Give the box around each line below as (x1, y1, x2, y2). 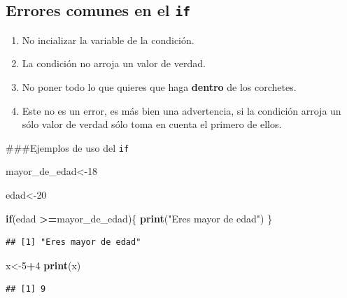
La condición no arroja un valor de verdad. (22, 56, 206, 71)
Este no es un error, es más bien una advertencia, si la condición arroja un (22, 103, 341, 118)
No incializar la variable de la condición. (22, 32, 194, 47)
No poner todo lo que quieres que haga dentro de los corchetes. (22, 79, 297, 94)
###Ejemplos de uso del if (6, 140, 129, 155)
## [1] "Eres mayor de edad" (6, 237, 141, 248)
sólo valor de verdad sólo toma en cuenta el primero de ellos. (22, 117, 282, 132)
